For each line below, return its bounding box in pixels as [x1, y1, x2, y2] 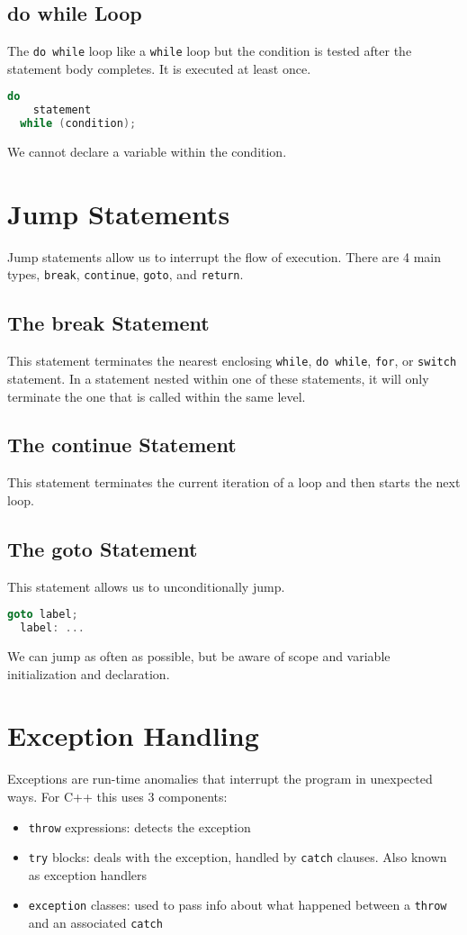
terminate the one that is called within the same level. [7, 386, 306, 405]
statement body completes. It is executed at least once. [7, 59, 311, 77]
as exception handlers [28, 865, 148, 884]
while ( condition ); [20, 117, 137, 131]
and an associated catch [28, 913, 163, 932]
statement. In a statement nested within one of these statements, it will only [7, 368, 429, 387]
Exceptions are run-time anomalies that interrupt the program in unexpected [7, 769, 433, 788]
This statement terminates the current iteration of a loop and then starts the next [7, 473, 461, 492]
